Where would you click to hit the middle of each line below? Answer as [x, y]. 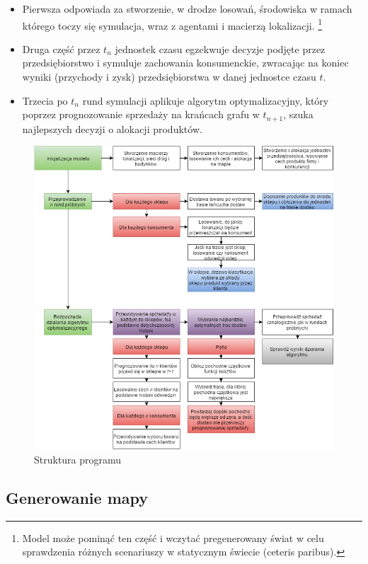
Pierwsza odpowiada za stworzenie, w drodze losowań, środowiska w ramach [187, 8]
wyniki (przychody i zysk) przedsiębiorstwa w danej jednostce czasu [169, 77]
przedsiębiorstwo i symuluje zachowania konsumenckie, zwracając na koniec [185, 63]
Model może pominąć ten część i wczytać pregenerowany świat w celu [173, 537]
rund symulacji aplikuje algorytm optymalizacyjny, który [206, 100]
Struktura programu [78, 459]
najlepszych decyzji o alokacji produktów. [112, 128]
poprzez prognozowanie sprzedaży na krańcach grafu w [141, 114]
